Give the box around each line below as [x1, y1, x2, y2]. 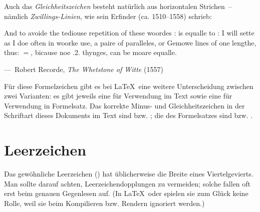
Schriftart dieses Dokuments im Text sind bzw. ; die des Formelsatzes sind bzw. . [4, 110, 253, 120]
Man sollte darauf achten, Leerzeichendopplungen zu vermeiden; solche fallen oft [4, 178, 251, 188]
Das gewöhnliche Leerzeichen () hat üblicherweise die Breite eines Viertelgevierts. [4, 168, 253, 179]
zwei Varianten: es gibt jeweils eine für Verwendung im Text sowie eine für [4, 90, 232, 101]
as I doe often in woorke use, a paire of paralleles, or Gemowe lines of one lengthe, [4, 37, 256, 47]
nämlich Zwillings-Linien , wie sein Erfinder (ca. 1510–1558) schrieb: [4, 10, 212, 21]
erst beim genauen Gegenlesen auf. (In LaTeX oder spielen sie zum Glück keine [4, 188, 248, 198]
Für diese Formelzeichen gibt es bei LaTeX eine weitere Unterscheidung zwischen [4, 80, 253, 91]
